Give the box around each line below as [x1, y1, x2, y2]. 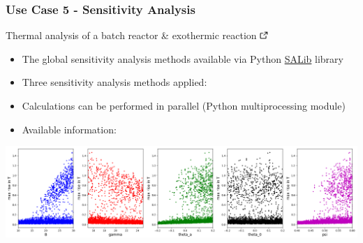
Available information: [22, 121, 117, 136]
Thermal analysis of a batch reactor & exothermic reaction [6, 28, 257, 43]
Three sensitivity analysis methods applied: [22, 75, 207, 89]
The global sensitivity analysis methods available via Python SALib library [22, 51, 343, 66]
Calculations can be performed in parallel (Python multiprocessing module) [22, 98, 346, 112]
